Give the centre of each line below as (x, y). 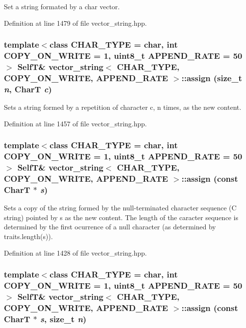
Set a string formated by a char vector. (62, 6)
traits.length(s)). (28, 236)
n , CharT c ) (28, 89)
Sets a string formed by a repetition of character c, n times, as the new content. (123, 107)
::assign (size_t (212, 78)
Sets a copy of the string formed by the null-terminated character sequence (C (120, 208)
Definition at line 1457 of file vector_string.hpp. (75, 123)
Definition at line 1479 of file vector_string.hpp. (75, 23)
